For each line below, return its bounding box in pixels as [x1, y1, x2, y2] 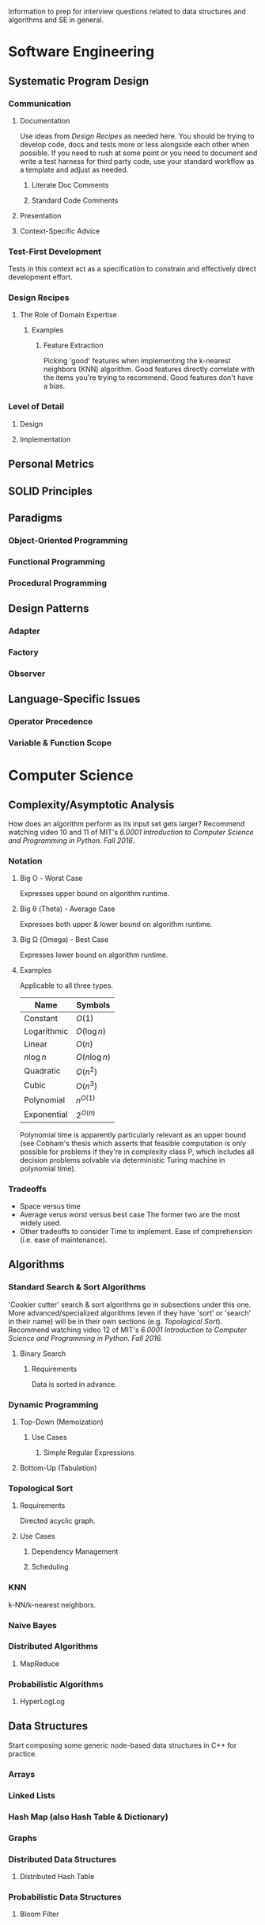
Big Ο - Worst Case [19, 874, 83, 883]
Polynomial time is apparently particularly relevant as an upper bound [19, 1130, 247, 1139]
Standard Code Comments [31, 196, 119, 205]
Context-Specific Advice [19, 226, 100, 236]
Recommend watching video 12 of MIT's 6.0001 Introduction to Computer [8, 1325, 247, 1335]
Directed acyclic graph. [19, 1516, 97, 1526]
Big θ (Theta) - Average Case [19, 904, 115, 913]
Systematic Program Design [8, 74, 150, 88]
